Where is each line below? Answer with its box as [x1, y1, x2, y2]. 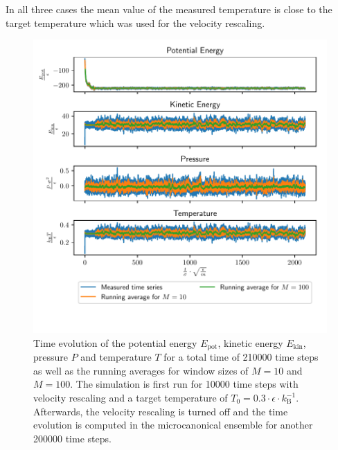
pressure [33, 350, 69, 364]
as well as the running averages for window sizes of [33, 363, 249, 377]
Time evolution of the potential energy [33, 335, 197, 350]
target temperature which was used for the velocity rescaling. [6, 15, 265, 30]
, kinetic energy [217, 335, 283, 350]
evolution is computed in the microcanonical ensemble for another [33, 417, 313, 432]
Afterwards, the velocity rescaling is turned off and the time [33, 404, 288, 418]
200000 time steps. [33, 431, 112, 445]
